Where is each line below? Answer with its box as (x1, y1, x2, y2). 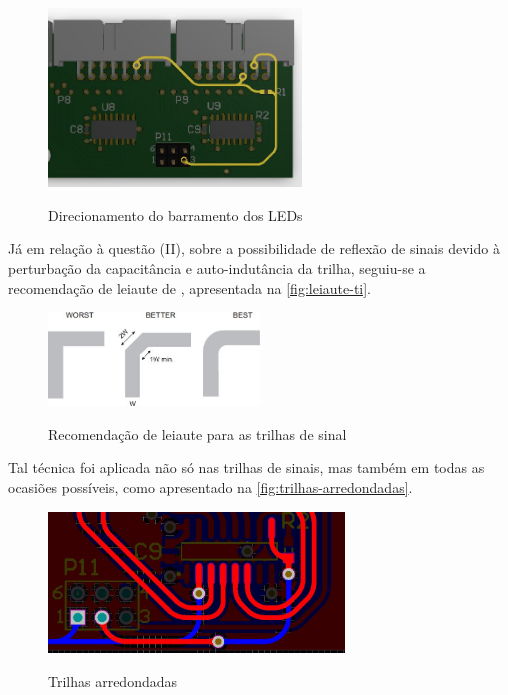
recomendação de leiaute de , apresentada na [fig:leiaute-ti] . (8, 277, 372, 298)
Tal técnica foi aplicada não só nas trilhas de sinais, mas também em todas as (8, 457, 485, 478)
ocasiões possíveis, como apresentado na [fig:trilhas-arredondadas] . (8, 476, 413, 497)
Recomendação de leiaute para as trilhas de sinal (48, 423, 347, 444)
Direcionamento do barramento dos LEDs (48, 204, 303, 225)
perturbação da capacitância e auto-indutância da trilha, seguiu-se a (8, 258, 426, 279)
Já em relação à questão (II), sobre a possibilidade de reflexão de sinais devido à (8, 238, 500, 259)
